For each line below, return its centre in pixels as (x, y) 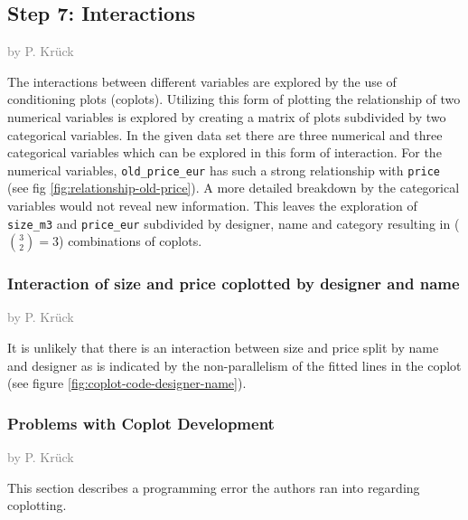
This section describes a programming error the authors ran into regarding (214, 487)
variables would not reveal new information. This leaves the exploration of (212, 206)
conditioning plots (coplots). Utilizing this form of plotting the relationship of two (234, 99)
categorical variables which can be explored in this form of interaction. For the (225, 152)
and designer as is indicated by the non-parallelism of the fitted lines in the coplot (234, 365)
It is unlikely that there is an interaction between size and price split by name (223, 348)
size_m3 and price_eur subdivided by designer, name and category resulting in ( (234, 223)
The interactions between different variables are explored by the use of (202, 81)
